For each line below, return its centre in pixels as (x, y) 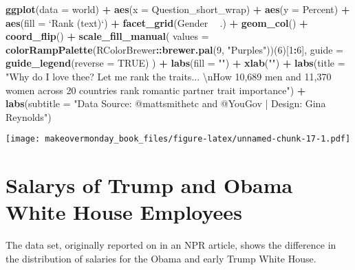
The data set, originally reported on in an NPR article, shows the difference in (171, 245)
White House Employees (124, 212)
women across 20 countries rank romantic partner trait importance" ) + (156, 90)
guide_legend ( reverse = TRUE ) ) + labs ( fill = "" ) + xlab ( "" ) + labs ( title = (175, 63)
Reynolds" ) (29, 116)
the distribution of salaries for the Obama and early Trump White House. (161, 258)
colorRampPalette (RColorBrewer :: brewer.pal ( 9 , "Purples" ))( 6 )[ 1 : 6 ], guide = (174, 49)
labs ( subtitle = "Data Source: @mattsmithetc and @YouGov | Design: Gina (166, 103)
